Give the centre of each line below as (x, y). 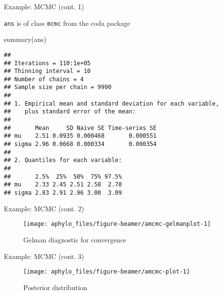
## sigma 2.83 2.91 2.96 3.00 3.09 (63, 193)
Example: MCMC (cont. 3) (44, 256)
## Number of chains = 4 (44, 79)
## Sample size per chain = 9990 (58, 87)
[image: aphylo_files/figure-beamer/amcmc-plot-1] (107, 272)
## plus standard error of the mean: (70, 112)
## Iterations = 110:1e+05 (47, 63)
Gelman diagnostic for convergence (75, 239)
